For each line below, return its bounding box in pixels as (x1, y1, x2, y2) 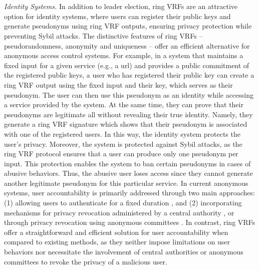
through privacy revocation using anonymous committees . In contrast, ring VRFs (4, 217, 255, 227)
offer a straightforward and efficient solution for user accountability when (4, 226, 228, 237)
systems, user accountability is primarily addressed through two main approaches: (4, 187, 255, 198)
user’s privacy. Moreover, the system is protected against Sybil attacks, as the (4, 138, 242, 149)
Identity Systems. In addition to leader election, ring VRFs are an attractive (4, 1, 237, 12)
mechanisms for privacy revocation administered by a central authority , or (4, 207, 234, 217)
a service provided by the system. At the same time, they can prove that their (4, 99, 243, 110)
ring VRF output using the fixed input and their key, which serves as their (4, 79, 233, 90)
